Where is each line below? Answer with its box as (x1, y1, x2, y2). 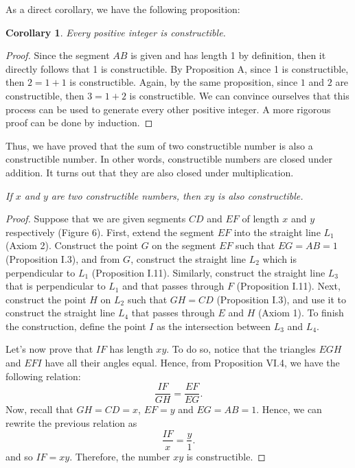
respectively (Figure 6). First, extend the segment (5, 224, 215, 239)
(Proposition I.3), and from (5, 251, 120, 266)
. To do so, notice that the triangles (166, 342, 316, 356)
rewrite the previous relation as (5, 415, 137, 430)
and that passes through (122, 279, 225, 293)
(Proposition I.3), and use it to (216, 292, 347, 306)
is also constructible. (218, 188, 304, 202)
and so (5, 449, 33, 463)
